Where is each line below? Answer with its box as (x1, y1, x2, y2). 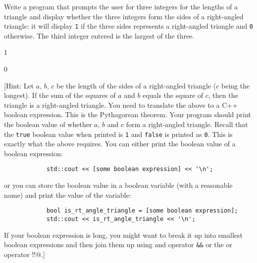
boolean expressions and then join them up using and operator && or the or (4, 239, 232, 250)
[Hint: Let (4, 80, 34, 90)
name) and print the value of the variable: (4, 189, 131, 200)
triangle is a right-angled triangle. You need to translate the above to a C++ (4, 99, 238, 110)
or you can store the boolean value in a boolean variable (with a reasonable (4, 180, 233, 190)
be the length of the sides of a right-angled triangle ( (56, 80, 216, 90)
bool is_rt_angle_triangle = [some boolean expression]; (46, 207, 238, 215)
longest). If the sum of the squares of (4, 90, 116, 100)
